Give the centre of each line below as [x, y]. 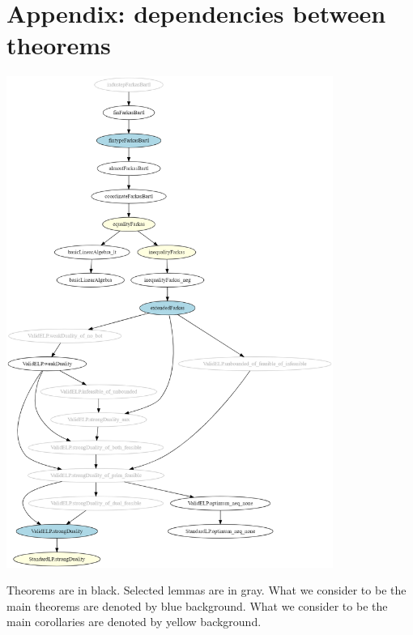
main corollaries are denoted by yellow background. [134, 622]
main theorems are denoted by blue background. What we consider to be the [197, 605]
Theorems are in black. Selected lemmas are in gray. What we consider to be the [206, 590]
